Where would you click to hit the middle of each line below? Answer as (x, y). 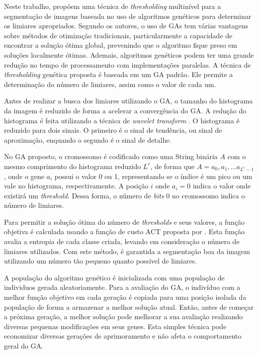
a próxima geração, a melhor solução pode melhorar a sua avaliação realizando (124, 316)
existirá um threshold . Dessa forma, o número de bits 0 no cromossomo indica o (125, 195)
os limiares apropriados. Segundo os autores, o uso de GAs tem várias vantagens (126, 26)
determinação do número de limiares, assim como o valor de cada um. (110, 84)
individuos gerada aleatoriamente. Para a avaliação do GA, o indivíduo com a (122, 287)
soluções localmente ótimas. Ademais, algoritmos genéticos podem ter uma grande (129, 54)
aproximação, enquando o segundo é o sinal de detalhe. (88, 139)
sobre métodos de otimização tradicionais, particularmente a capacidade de (118, 35)
